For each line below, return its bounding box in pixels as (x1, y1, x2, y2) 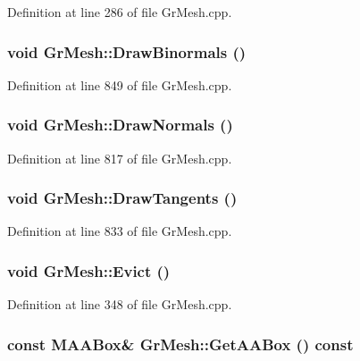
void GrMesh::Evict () (7, 259, 171, 281)
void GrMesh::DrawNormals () (7, 113, 233, 136)
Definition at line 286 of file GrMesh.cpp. (7, 3, 232, 21)
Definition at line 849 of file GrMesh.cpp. (7, 75, 232, 94)
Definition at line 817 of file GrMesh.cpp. (7, 148, 232, 167)
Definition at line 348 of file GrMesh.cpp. (7, 295, 232, 314)
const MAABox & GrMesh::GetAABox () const (7, 332, 354, 355)
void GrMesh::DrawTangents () (7, 187, 238, 209)
